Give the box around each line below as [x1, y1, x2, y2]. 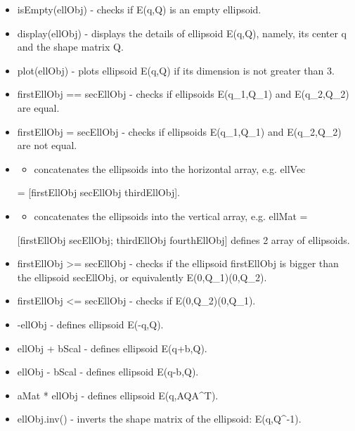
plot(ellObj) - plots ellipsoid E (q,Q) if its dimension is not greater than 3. [17, 63, 335, 77]
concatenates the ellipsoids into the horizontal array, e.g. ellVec [34, 161, 306, 176]
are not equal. [17, 138, 77, 153]
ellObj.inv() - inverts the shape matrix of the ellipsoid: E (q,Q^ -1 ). [17, 411, 302, 426]
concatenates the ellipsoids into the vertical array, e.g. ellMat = [34, 208, 308, 223]
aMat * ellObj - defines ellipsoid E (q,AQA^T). [17, 387, 219, 402]
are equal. [17, 100, 60, 115]
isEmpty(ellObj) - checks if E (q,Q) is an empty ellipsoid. [17, 2, 262, 16]
